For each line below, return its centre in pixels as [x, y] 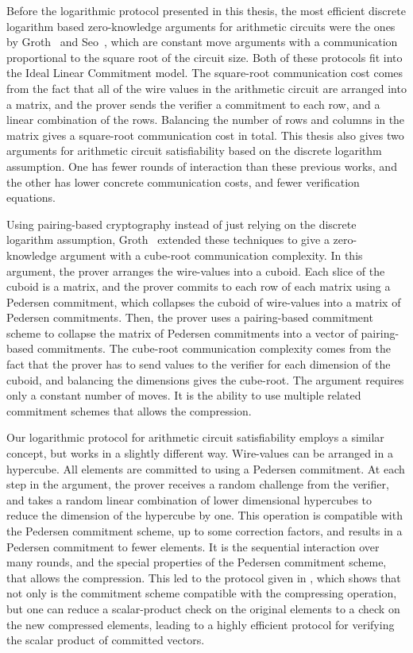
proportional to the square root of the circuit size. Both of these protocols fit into [205, 57]
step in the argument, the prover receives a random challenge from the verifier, [198, 484]
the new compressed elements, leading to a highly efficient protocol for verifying [201, 624]
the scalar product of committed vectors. [106, 640]
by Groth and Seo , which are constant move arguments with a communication [202, 42]
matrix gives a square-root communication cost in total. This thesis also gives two [205, 135]
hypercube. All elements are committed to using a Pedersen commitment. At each [206, 468]
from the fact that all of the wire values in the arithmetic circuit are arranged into [206, 88]
